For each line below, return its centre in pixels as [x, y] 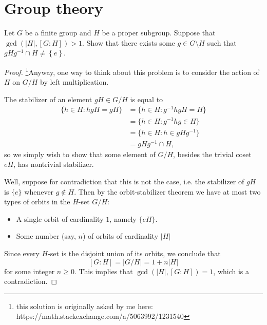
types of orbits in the [37, 202]
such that [222, 42]
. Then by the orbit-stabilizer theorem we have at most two [167, 191]
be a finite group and [58, 33]
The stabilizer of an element [48, 99]
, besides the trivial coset [212, 154]
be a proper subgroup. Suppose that [159, 33]
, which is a [231, 271]
